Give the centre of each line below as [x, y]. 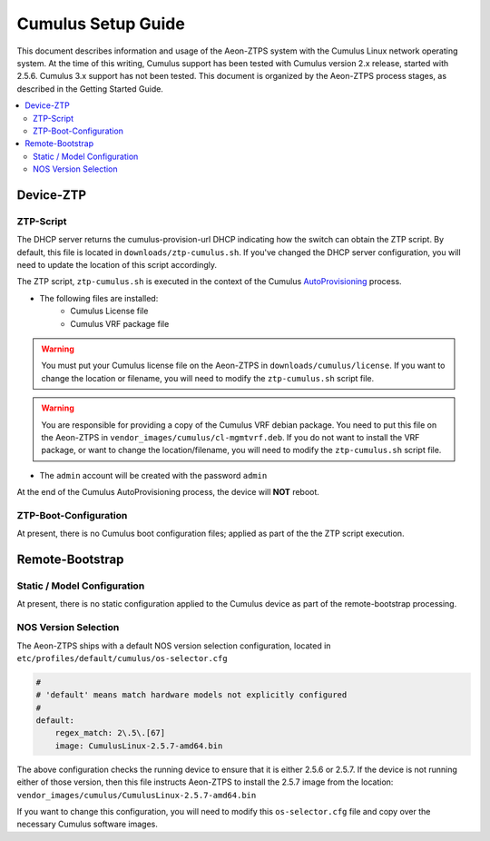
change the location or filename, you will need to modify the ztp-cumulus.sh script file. [208, 378]
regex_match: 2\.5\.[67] [110, 733]
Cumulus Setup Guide [101, 24]
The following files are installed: [99, 298]
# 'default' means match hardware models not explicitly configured [191, 695]
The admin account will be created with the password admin [153, 475]
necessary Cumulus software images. [87, 824]
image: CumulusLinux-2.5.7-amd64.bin [139, 746]
